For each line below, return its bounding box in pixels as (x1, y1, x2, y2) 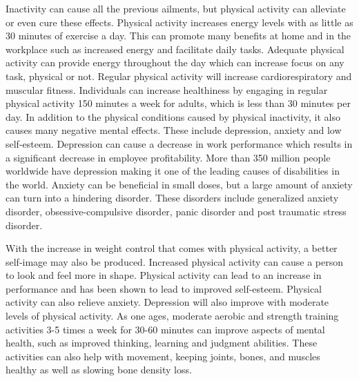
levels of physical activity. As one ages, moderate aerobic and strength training (6, 309, 339, 323)
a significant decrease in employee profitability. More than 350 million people (6, 150, 331, 164)
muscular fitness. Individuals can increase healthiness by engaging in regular (6, 82, 328, 97)
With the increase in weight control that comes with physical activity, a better (6, 241, 338, 255)
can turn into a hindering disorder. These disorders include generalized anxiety (6, 190, 339, 205)
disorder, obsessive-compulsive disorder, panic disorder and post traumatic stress (6, 204, 347, 218)
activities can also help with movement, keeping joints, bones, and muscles (6, 349, 320, 363)
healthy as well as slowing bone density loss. (6, 362, 192, 377)
